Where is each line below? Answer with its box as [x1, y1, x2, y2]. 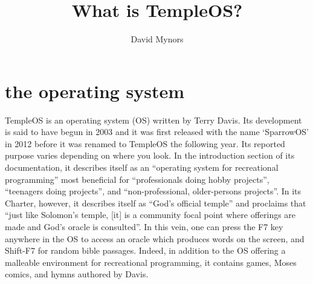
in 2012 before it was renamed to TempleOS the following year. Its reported [5, 137, 285, 150]
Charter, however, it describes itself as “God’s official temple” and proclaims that [5, 196, 306, 209]
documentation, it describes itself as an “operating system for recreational [5, 161, 279, 174]
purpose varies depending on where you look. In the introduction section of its [5, 149, 295, 162]
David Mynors [131, 33, 184, 45]
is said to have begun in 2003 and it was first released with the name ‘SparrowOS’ [5, 125, 309, 138]
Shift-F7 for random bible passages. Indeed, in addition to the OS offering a [5, 244, 286, 257]
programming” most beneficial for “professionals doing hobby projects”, [5, 173, 269, 185]
